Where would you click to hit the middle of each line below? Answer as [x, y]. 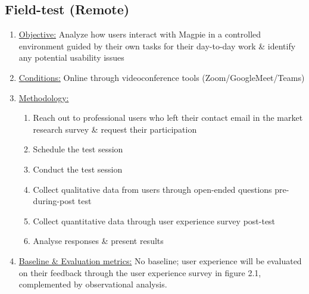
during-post [54, 201]
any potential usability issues [71, 57]
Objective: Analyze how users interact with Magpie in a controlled [140, 34]
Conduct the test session [78, 169]
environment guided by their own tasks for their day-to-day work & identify [157, 46]
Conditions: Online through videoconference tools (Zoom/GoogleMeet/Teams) [162, 77]
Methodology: [44, 97]
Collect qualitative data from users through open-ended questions [152, 189]
